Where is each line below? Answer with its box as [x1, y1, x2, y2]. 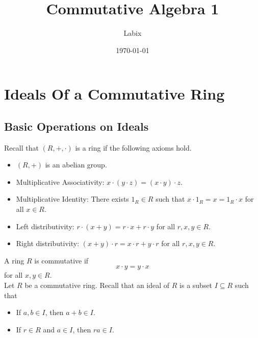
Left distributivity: [16, 221, 74, 231]
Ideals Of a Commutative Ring [4, 83, 225, 104]
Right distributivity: [16, 238, 80, 249]
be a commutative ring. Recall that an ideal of [24, 280, 170, 291]
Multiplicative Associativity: [16, 176, 105, 187]
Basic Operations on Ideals [4, 118, 149, 134]
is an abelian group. [45, 159, 107, 170]
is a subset [179, 280, 213, 291]
